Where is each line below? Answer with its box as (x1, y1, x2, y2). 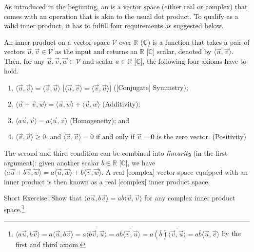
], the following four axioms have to (140, 55, 247, 66)
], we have (125, 157, 156, 167)
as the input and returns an (55, 46, 138, 56)
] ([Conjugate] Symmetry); (109, 82, 188, 92)
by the (221, 228, 241, 238)
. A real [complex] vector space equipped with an (101, 167, 248, 177)
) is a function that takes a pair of (147, 36, 250, 47)
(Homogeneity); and (70, 115, 130, 125)
